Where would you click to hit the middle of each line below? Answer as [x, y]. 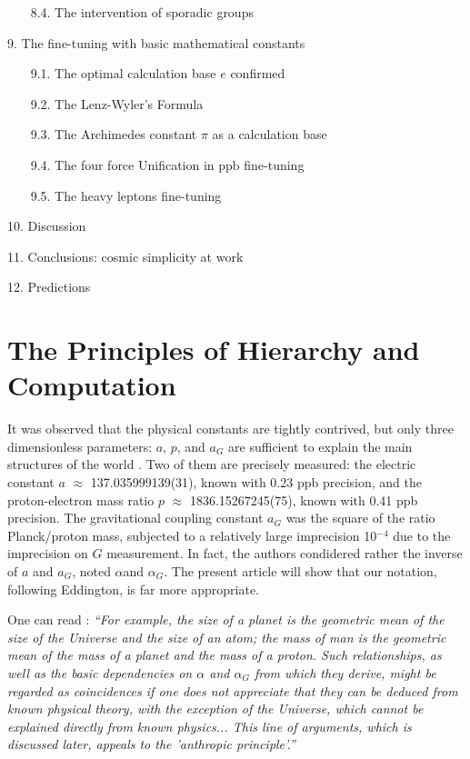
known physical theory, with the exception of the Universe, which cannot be [215, 709]
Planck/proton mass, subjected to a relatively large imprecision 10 [192, 535]
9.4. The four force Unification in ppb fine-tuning [167, 164]
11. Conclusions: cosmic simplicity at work [125, 256]
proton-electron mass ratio [81, 499]
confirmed [258, 73]
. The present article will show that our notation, [300, 571]
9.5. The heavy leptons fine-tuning [126, 195]
